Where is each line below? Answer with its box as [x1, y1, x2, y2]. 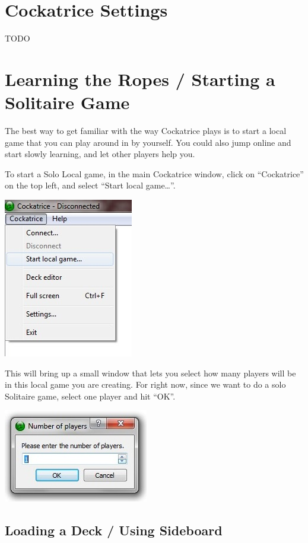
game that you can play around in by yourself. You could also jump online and [5, 136, 291, 148]
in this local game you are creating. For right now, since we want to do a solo [5, 378, 286, 391]
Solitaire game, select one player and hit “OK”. [5, 389, 176, 402]
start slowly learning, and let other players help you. [5, 148, 195, 160]
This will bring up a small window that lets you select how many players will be [5, 366, 296, 379]
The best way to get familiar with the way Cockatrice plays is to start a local [5, 124, 287, 137]
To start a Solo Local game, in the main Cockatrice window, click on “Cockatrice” [5, 167, 304, 180]
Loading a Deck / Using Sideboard [5, 521, 223, 539]
